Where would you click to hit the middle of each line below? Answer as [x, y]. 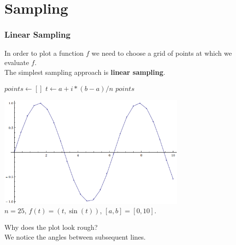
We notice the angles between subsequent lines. [75, 236]
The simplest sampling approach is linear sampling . [85, 72]
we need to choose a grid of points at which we [162, 53]
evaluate [17, 62]
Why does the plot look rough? [51, 227]
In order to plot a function [44, 53]
